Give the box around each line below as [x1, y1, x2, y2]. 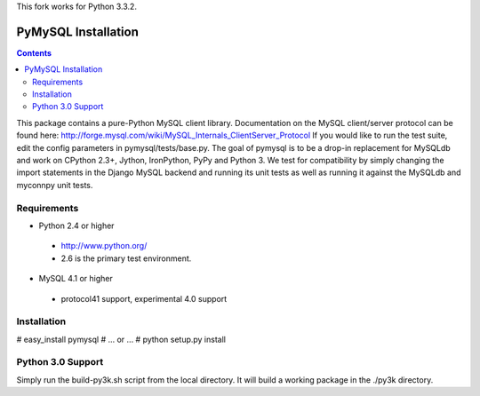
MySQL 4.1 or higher [38, 273, 113, 284]
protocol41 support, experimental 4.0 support [60, 293, 228, 304]
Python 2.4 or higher [38, 220, 115, 231]
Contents [16, 47, 52, 58]
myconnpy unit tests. [16, 179, 93, 190]
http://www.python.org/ [60, 241, 148, 251]
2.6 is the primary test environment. [60, 253, 192, 264]
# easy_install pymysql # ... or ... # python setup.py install [16, 334, 227, 345]
